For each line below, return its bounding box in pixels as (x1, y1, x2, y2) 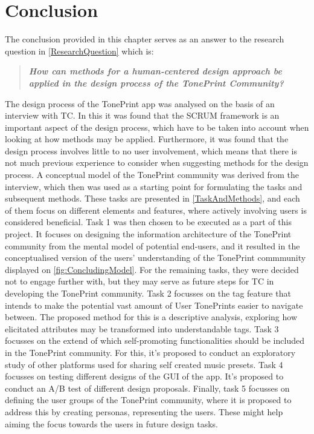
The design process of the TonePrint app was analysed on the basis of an (5, 97, 275, 110)
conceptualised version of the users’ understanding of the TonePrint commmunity (5, 251, 306, 264)
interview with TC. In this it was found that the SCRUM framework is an (5, 109, 280, 122)
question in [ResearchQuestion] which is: (5, 44, 154, 57)
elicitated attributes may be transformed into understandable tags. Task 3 (5, 322, 279, 335)
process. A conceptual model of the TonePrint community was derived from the (5, 168, 300, 181)
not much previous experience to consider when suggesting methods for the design (5, 156, 309, 169)
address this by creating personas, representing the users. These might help (5, 405, 283, 418)
